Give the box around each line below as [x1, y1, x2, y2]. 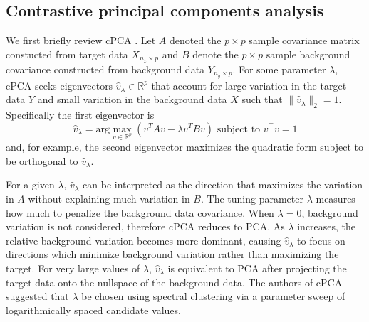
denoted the [170, 33, 222, 48]
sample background [266, 46, 350, 61]
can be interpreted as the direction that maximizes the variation [83, 177, 363, 192]
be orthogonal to [6, 153, 78, 168]
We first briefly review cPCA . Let [6, 33, 156, 48]
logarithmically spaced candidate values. [6, 302, 181, 317]
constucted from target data [6, 46, 128, 61]
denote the [192, 46, 239, 61]
